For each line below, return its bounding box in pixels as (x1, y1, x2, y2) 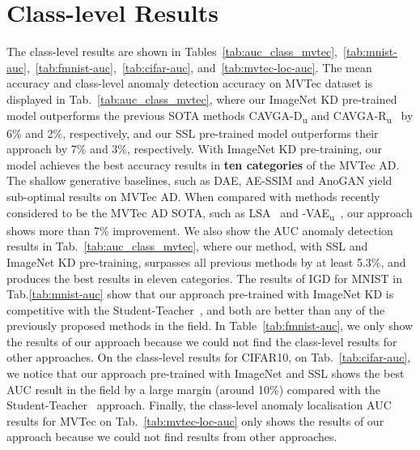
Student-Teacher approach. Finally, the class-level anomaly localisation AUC (6, 396, 392, 414)
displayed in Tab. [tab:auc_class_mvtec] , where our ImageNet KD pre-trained (6, 90, 397, 107)
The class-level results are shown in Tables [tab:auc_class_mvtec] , (6, 43, 337, 60)
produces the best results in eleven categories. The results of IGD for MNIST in (6, 269, 403, 286)
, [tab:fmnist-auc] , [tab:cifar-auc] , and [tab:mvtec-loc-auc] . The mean (26, 58, 372, 75)
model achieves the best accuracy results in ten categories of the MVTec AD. (6, 156, 400, 173)
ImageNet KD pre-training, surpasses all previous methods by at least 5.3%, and (6, 253, 406, 270)
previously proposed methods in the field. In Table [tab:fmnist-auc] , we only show (6, 317, 414, 334)
